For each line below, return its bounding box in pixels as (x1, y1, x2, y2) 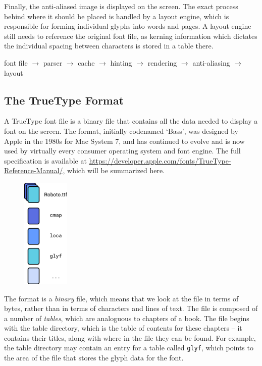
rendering (147, 57, 177, 68)
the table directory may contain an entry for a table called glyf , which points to (4, 342, 253, 353)
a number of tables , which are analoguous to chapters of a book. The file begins (4, 312, 249, 323)
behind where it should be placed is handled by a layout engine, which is (4, 11, 229, 21)
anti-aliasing (192, 57, 230, 68)
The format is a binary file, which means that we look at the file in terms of (4, 293, 239, 303)
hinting (110, 57, 132, 68)
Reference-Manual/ (4, 165, 63, 176)
